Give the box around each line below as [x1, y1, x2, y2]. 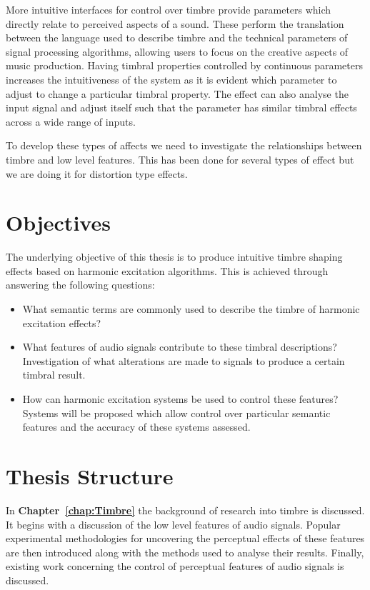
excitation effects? [22, 315, 101, 330]
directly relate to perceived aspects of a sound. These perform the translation [6, 16, 344, 31]
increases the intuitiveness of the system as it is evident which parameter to [6, 71, 337, 86]
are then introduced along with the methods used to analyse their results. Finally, [6, 544, 364, 559]
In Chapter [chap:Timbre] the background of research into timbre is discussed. [6, 502, 365, 517]
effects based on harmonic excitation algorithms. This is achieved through [6, 263, 329, 278]
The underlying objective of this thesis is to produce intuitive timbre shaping [6, 249, 343, 264]
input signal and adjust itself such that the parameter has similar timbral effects [6, 100, 357, 115]
